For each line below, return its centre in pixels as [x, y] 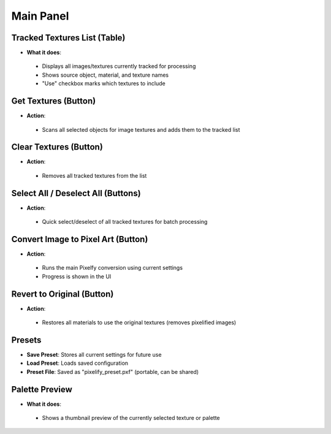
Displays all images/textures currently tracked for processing [119, 66]
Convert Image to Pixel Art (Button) [80, 239]
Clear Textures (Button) [57, 147]
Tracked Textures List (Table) [68, 38]
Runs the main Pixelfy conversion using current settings [112, 268]
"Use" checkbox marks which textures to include [104, 83]
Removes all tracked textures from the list [94, 175]
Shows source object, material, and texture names [105, 75]
